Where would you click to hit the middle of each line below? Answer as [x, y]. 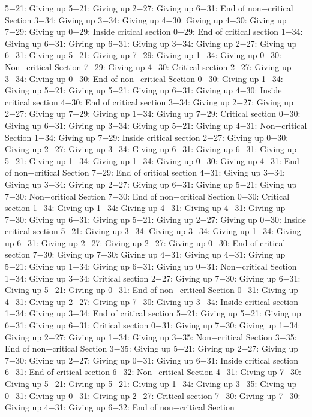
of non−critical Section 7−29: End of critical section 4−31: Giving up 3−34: [145, 172]
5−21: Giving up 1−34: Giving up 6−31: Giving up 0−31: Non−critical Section [151, 266]
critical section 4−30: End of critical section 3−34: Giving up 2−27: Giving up [149, 102]
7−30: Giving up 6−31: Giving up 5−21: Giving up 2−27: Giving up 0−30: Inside [155, 219]
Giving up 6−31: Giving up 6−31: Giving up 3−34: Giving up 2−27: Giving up [151, 43]
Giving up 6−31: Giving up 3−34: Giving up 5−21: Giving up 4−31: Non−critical [156, 125]
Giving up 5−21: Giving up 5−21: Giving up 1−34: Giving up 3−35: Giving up [151, 383]
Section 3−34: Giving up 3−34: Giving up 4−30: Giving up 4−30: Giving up [146, 19]
